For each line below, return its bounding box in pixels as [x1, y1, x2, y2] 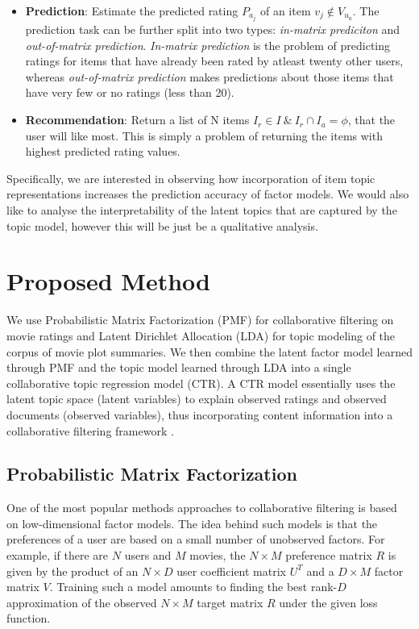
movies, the [189, 547, 246, 564]
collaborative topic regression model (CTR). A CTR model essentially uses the [6, 374, 396, 391]
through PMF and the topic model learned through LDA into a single [6, 359, 351, 376]
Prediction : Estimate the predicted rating [25, 2, 239, 19]
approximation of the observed [6, 594, 157, 610]
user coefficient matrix [176, 562, 286, 579]
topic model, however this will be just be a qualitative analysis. [6, 217, 318, 234]
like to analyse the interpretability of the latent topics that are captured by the [6, 202, 397, 219]
